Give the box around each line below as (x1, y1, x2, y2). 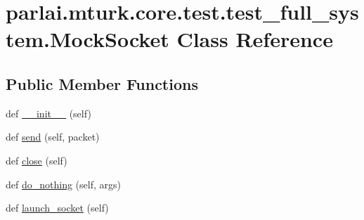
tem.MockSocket (6, 25, 169, 53)
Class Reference (176, 25, 333, 53)
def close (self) (6, 153, 67, 167)
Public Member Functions (6, 72, 198, 94)
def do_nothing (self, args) (6, 176, 121, 191)
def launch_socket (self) (6, 200, 109, 215)
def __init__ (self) (6, 105, 91, 120)
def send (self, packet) (6, 129, 100, 144)
